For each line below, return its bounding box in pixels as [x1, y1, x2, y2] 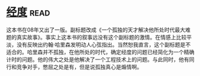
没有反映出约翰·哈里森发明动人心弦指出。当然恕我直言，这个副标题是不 [16, 41, 191, 48]
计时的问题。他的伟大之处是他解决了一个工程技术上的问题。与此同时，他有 [6, 56, 189, 63]
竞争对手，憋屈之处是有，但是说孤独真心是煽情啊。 [16, 63, 142, 70]
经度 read [6, 5, 51, 19]
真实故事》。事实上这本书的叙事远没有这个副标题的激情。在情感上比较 [16, 33, 187, 40]
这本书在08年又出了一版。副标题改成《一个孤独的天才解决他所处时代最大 [6, 26, 186, 33]
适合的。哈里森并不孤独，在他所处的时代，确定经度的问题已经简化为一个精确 [6, 48, 195, 55]
